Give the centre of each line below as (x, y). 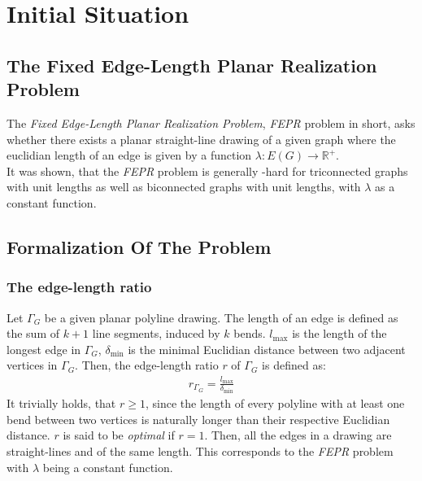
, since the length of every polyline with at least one (275, 403)
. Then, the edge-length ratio (147, 365)
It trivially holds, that (61, 403)
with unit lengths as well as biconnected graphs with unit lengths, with (184, 187)
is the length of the (339, 333)
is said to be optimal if (119, 435)
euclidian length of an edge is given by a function (129, 155)
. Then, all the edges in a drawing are (298, 435)
